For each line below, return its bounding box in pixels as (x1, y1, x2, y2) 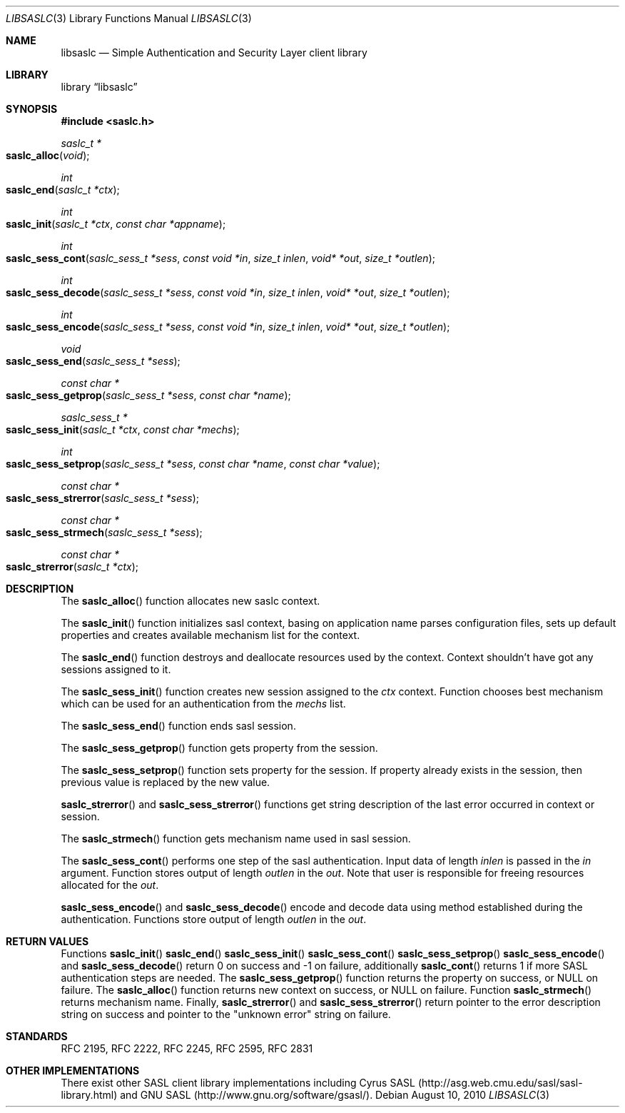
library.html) (61, 1089, 118, 1101)
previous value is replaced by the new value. (61, 776, 270, 788)
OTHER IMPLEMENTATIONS (6, 1064, 140, 1077)
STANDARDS (6, 1030, 68, 1042)
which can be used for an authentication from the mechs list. (61, 697, 346, 710)
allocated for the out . (61, 879, 159, 891)
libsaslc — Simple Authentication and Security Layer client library (61, 46, 367, 59)
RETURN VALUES (6, 935, 89, 947)
